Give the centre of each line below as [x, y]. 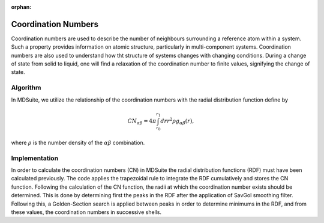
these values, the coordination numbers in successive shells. [86, 212]
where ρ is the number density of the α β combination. [78, 142]
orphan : [21, 7]
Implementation [35, 158]
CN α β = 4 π [142, 121]
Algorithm [26, 88]
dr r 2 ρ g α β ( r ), [177, 121]
